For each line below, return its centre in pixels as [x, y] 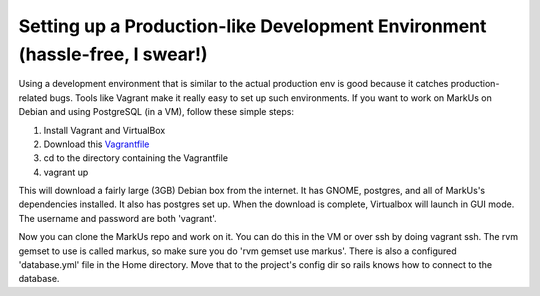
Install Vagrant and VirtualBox [104, 130]
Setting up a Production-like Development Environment [252, 26]
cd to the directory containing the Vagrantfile [136, 158]
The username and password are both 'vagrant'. [117, 218]
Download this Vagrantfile [96, 144]
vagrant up [66, 172]
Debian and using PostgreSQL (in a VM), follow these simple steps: [156, 112]
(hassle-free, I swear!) [113, 54]
